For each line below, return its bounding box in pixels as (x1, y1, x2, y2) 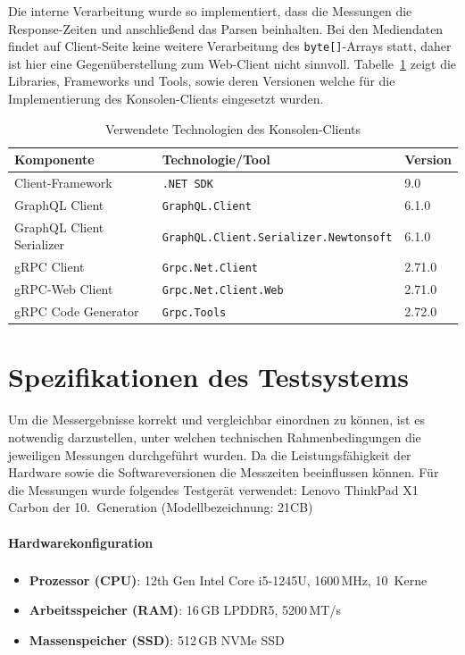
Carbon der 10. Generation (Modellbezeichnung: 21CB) (8, 498, 313, 516)
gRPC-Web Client (14, 280, 113, 298)
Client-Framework (14, 173, 112, 192)
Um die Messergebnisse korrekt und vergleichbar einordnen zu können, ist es (8, 410, 425, 429)
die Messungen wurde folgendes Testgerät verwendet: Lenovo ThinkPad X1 (8, 480, 419, 499)
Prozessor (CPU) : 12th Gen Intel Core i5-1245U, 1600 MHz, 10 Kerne (29, 570, 428, 589)
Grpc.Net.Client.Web (162, 284, 284, 298)
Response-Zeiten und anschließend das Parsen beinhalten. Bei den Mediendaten (8, 19, 444, 38)
